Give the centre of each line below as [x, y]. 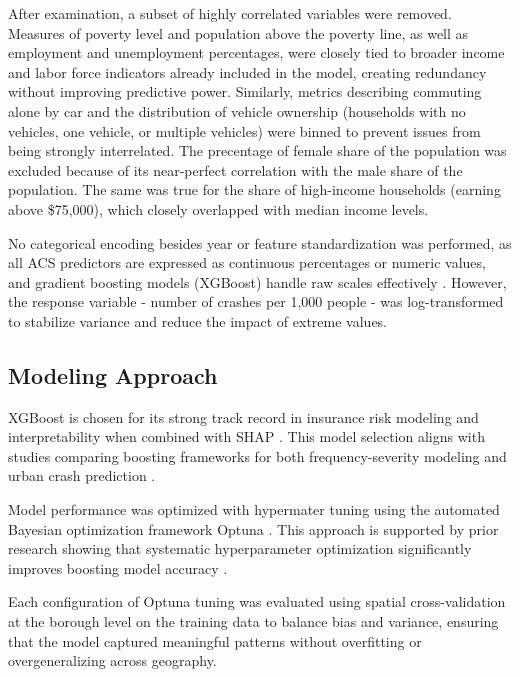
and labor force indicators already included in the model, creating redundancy [247, 71]
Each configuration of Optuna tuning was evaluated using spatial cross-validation [257, 601]
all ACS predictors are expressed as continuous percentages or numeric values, [247, 262]
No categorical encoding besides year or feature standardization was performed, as [260, 242]
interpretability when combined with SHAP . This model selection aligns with [246, 436]
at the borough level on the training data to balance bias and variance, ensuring [253, 621]
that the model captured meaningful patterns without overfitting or [215, 640]
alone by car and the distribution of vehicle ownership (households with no [237, 110]
